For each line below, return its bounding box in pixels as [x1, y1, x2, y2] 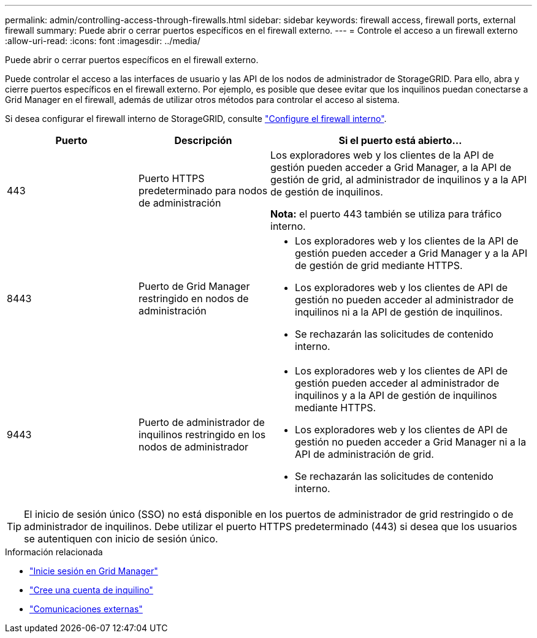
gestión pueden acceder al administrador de [295, 377, 500, 389]
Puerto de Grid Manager [139, 280, 250, 292]
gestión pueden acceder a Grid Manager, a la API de [270, 161, 512, 173]
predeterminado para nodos [139, 184, 268, 197]
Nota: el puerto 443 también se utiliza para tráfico [270, 208, 502, 220]
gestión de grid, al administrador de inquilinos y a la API [270, 173, 527, 186]
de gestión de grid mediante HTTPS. [295, 259, 463, 272]
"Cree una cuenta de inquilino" [29, 585, 153, 595]
